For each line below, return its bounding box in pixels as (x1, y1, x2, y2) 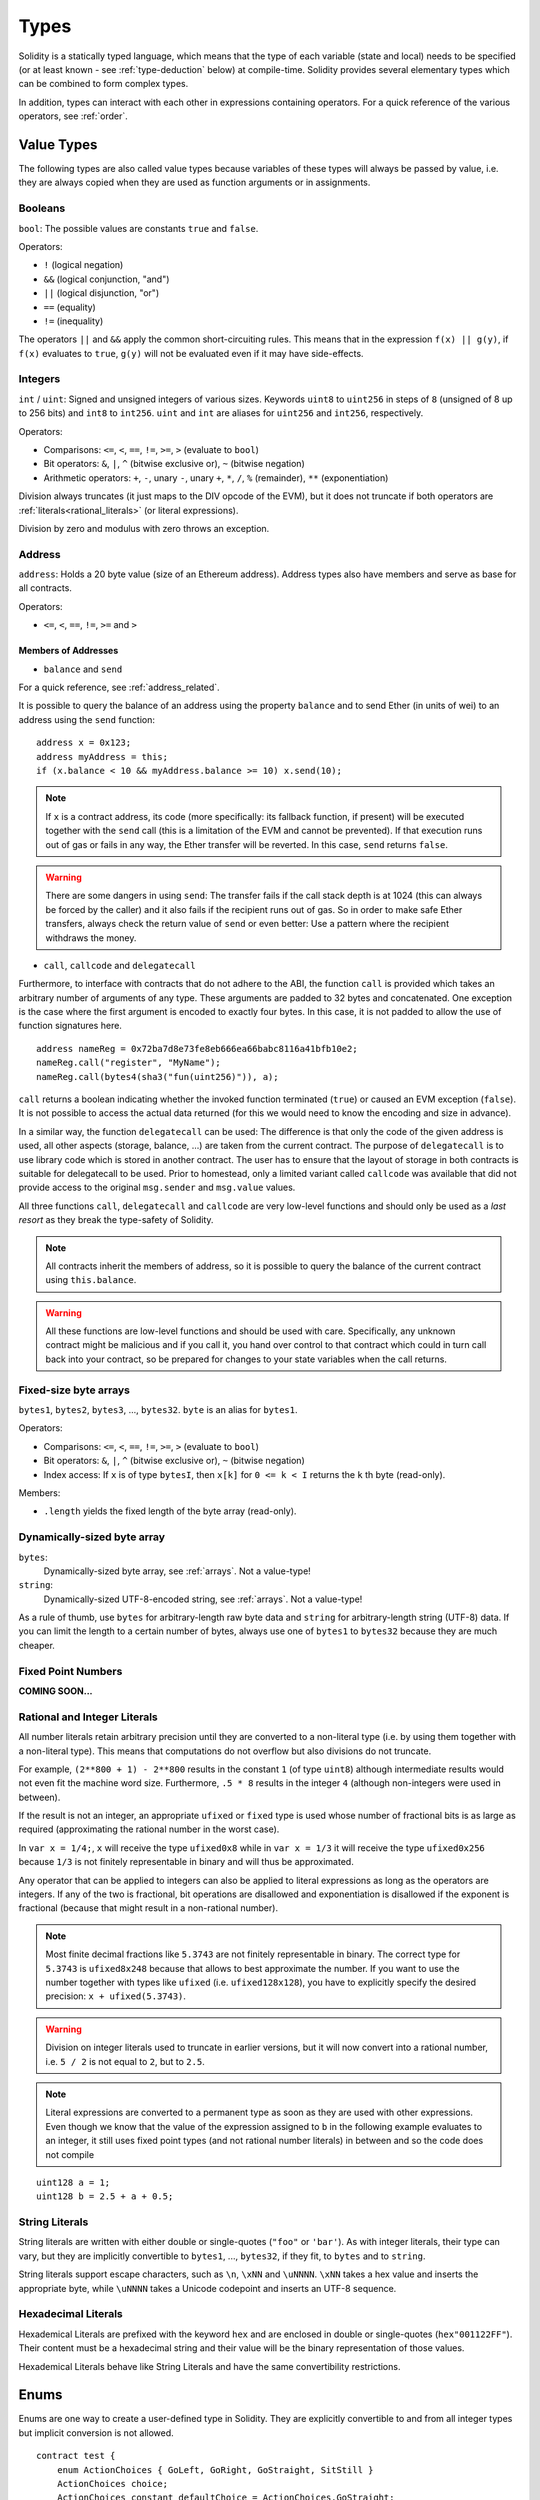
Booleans (18, 201, 66, 215)
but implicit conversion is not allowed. (18, 2426, 174, 2439)
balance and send (43, 663, 123, 675)
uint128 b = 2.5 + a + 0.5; (36, 2191, 174, 2202)
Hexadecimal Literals (18, 2307, 124, 2321)
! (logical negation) (43, 259, 124, 271)
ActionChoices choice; (56, 2478, 169, 2489)
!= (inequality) (43, 315, 104, 327)
